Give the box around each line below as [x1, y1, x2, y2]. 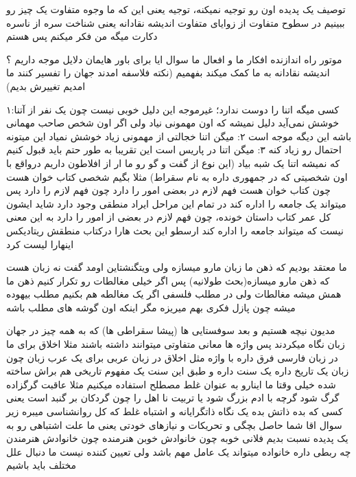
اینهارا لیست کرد [6, 236, 74, 251]
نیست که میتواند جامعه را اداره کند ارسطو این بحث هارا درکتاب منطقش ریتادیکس [6, 223, 344, 237]
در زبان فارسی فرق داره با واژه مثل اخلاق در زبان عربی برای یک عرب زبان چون [6, 350, 338, 364]
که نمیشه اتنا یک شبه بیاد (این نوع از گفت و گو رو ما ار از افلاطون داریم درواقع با [6, 155, 340, 170]
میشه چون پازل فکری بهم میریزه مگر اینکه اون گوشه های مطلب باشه [6, 300, 296, 314]
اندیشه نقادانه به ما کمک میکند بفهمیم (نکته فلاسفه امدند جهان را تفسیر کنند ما [6, 65, 330, 80]
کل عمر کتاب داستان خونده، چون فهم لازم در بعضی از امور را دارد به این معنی [6, 210, 331, 224]
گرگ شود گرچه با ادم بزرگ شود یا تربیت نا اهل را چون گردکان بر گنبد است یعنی [6, 390, 340, 405]
